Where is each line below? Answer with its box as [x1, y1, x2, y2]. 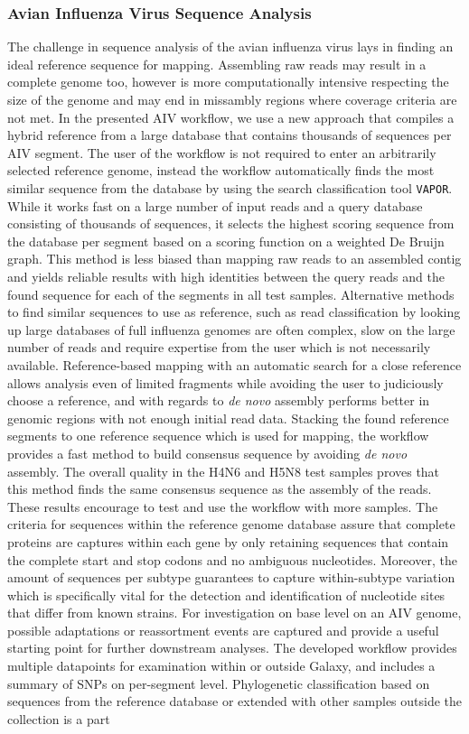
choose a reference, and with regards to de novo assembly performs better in [7, 391, 430, 410]
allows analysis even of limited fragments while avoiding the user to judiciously [7, 373, 444, 392]
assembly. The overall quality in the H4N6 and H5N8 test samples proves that [7, 461, 440, 480]
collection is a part [7, 709, 110, 728]
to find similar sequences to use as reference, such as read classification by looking [7, 302, 461, 321]
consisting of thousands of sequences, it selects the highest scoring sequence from [7, 214, 455, 233]
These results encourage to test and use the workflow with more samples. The [7, 497, 438, 516]
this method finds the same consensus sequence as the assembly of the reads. [7, 479, 432, 498]
